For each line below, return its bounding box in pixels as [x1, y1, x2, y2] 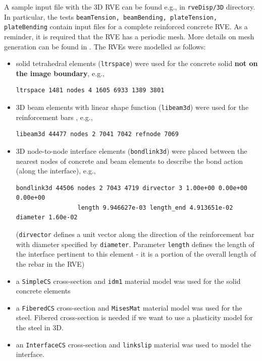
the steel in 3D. [16, 322, 64, 333]
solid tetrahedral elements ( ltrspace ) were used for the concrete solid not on [16, 58, 258, 69]
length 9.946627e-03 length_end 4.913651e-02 [77, 204, 233, 211]
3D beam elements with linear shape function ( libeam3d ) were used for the [16, 102, 249, 112]
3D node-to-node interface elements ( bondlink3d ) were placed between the [16, 145, 247, 156]
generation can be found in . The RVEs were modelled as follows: [4, 41, 206, 51]
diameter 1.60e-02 [16, 214, 78, 221]
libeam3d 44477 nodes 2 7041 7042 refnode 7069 [16, 131, 179, 138]
